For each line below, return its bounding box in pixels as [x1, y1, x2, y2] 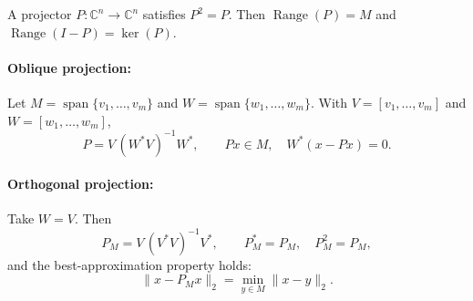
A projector [7, 5, 72, 23]
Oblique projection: [7, 57, 131, 77]
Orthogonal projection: [7, 174, 154, 193]
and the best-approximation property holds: [7, 254, 252, 274]
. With [310, 92, 348, 111]
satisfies [142, 5, 186, 23]
